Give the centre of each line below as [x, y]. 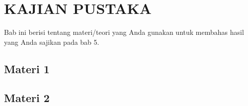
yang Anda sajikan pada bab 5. [52, 42]
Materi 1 [27, 68]
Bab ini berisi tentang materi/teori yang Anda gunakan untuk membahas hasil [124, 32]
